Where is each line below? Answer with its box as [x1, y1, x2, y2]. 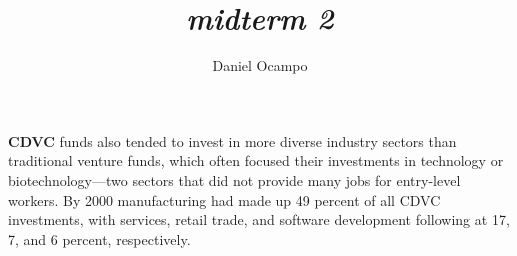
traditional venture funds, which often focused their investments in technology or [8, 150, 504, 171]
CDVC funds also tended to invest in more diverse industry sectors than [8, 130, 457, 151]
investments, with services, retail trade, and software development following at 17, [8, 209, 510, 230]
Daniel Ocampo [212, 55, 308, 76]
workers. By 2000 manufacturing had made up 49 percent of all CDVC [8, 189, 441, 210]
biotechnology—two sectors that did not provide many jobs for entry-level [8, 169, 461, 190]
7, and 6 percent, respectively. [8, 228, 191, 249]
